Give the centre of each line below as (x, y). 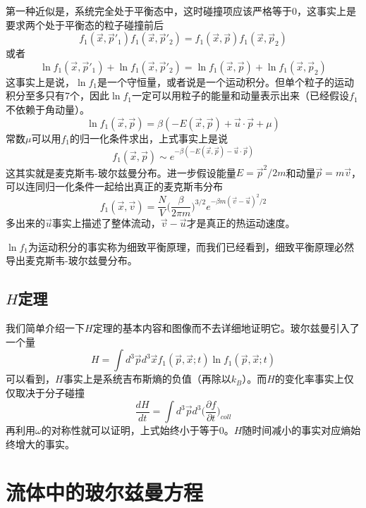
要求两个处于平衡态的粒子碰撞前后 (85, 24)
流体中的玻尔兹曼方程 (105, 492)
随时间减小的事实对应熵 (297, 430)
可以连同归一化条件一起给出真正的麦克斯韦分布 (114, 186)
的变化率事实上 (309, 379)
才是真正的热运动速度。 (241, 223)
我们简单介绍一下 (45, 328)
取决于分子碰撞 (50, 392)
